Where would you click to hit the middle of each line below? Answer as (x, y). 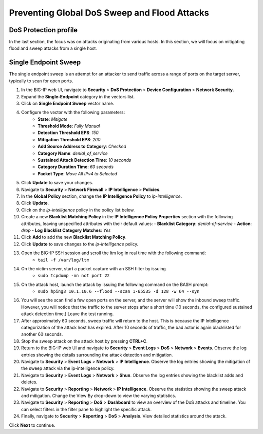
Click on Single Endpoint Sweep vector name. (68, 103)
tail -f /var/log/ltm (64, 260)
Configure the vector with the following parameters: (73, 113)
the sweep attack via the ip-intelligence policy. (68, 368)
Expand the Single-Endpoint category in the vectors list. (78, 96)
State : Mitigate (53, 119)
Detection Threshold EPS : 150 (68, 133)
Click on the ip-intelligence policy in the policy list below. (78, 210)
